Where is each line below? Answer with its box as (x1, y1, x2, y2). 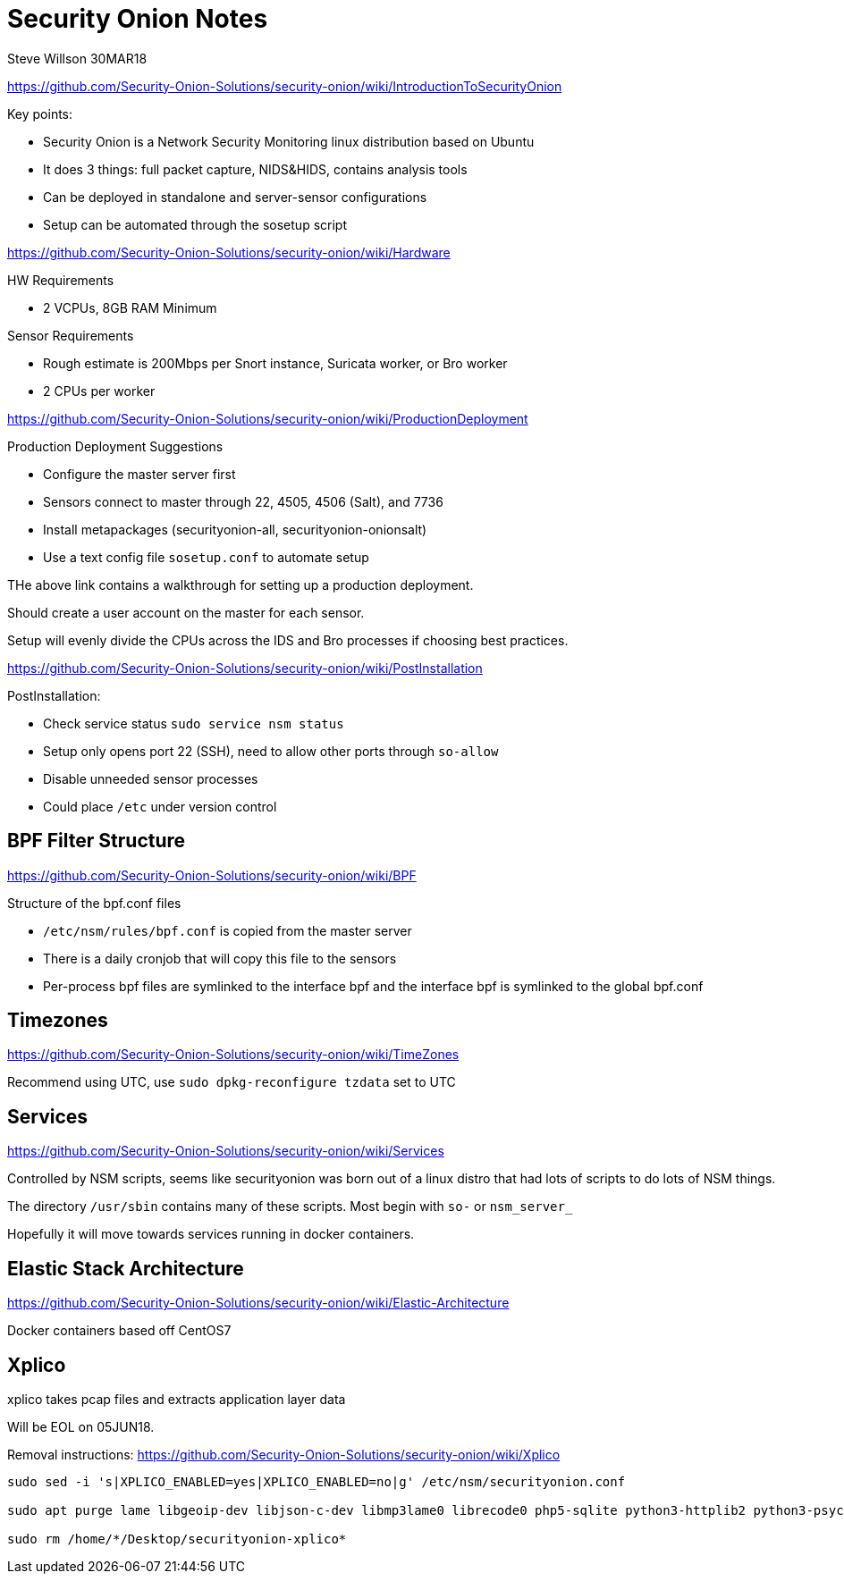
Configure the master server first (43, 466, 236, 482)
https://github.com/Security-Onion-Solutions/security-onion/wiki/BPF (7, 867, 417, 883)
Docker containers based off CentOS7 (7, 1323, 232, 1339)
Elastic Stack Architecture (7, 1257, 244, 1280)
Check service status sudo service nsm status (43, 715, 344, 731)
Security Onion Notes (7, 4, 268, 34)
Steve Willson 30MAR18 (7, 50, 148, 66)
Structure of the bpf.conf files (7, 895, 181, 911)
